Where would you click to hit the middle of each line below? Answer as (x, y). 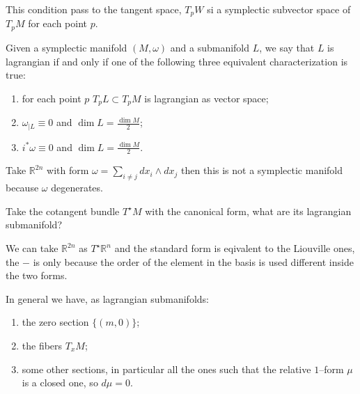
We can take (32, 248)
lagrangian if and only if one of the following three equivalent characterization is (177, 61)
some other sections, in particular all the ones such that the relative (166, 369)
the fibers (42, 345)
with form (68, 170)
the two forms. (37, 275)
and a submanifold (210, 47)
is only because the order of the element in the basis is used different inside (193, 261)
